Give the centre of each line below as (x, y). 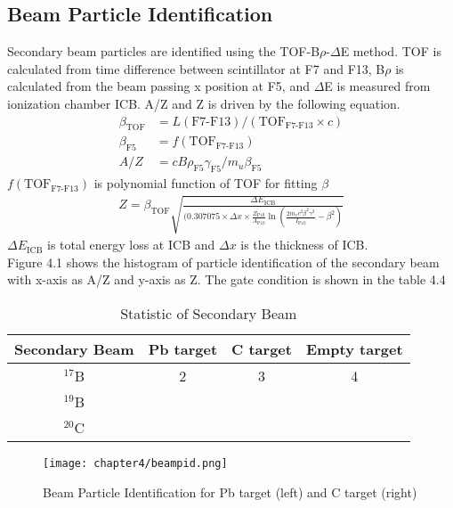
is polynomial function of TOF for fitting (206, 183)
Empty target (354, 349)
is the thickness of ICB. (304, 245)
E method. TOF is (391, 51)
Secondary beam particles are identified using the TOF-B (164, 51)
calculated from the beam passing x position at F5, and (158, 86)
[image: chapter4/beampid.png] (135, 464)
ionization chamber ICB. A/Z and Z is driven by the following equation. (204, 103)
